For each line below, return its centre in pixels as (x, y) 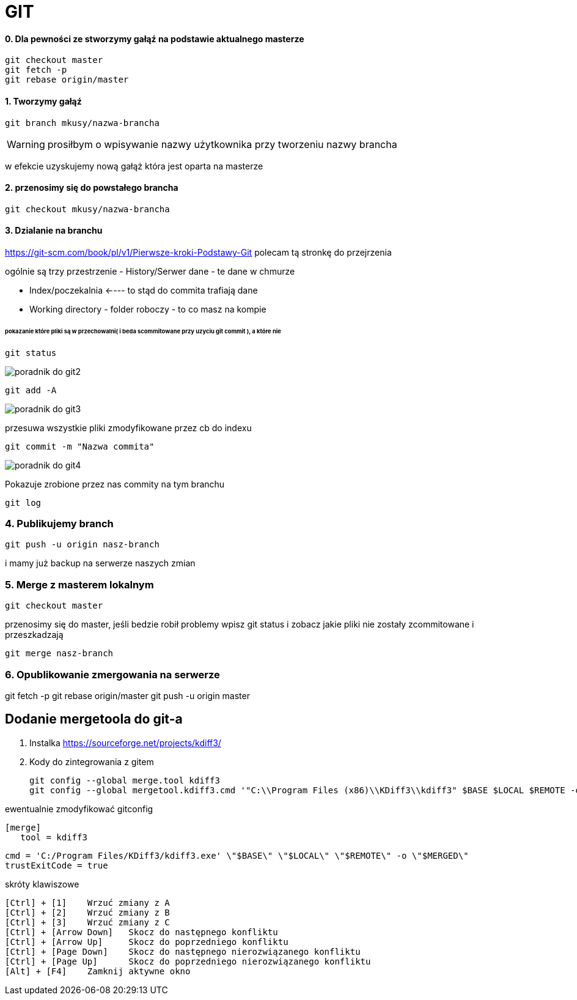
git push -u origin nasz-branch (82, 545)
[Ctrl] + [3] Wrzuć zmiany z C (87, 922)
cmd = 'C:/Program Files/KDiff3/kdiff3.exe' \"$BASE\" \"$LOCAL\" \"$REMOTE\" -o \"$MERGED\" (237, 855)
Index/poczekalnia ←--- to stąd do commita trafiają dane (144, 291)
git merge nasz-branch (59, 654)
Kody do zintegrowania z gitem (92, 761)
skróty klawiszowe (42, 884)
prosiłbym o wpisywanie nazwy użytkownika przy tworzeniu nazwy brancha (222, 144)
